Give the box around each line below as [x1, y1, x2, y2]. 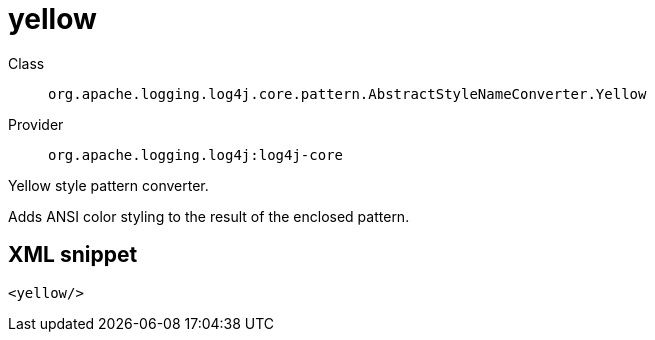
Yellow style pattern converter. [8, 176, 209, 194]
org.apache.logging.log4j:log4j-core [48, 146, 344, 163]
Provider [8, 115, 64, 133]
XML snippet [8, 242, 138, 268]
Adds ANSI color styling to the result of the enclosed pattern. [8, 207, 410, 225]
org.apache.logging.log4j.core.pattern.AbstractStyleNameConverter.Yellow [48, 85, 647, 102]
